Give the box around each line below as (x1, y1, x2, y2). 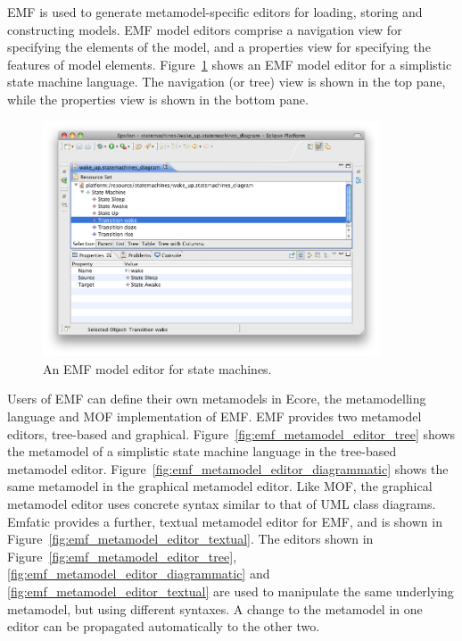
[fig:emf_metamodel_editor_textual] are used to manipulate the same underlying (7, 582, 454, 600)
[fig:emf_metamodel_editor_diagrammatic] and (7, 564, 270, 583)
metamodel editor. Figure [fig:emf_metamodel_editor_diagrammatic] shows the (7, 459, 449, 478)
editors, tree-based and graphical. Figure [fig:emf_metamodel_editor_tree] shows (7, 424, 456, 443)
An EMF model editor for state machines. (43, 359, 272, 378)
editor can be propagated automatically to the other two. (7, 617, 320, 636)
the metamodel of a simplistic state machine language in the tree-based (7, 442, 397, 461)
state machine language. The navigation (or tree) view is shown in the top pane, (7, 72, 446, 91)
